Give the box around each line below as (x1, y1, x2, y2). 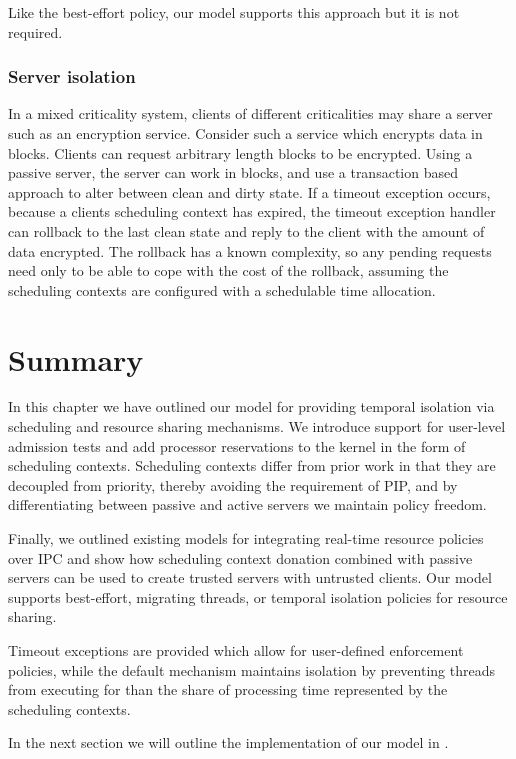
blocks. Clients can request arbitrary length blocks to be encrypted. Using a (8, 142, 473, 163)
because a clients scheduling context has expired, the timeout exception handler (8, 201, 496, 222)
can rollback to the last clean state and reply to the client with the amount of (8, 220, 485, 241)
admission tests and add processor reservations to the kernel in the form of (8, 435, 466, 456)
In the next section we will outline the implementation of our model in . (8, 732, 449, 753)
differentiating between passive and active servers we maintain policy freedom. (8, 494, 487, 515)
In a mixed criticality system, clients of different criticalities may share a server (8, 103, 493, 124)
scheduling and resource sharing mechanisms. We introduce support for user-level (8, 416, 506, 437)
